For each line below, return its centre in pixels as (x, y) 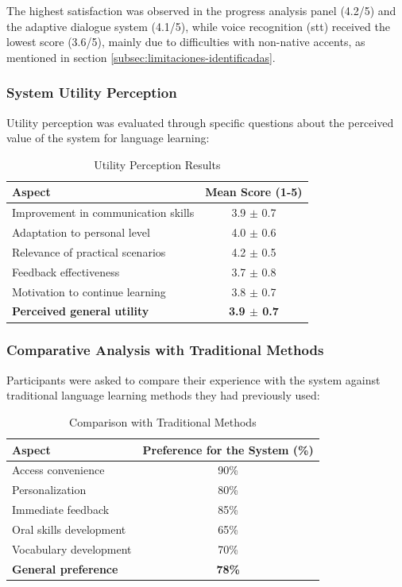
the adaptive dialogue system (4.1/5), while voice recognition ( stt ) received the (198, 26)
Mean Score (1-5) (254, 192)
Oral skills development (69, 529)
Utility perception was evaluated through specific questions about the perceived (200, 122)
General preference (65, 568)
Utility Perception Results (157, 164)
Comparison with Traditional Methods (163, 421)
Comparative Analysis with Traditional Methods (165, 350)
